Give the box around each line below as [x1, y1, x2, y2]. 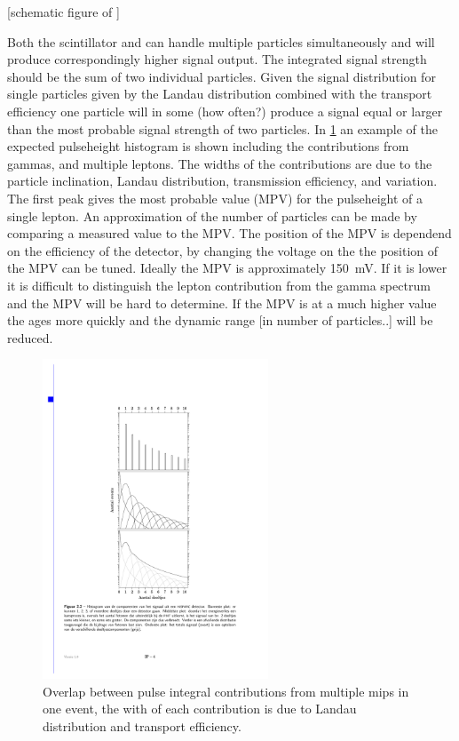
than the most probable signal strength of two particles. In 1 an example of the [7, 119, 438, 138]
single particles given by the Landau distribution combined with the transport [7, 84, 432, 103]
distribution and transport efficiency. [43, 716, 241, 735]
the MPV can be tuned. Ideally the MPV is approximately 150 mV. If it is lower [7, 259, 447, 277]
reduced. [7, 328, 53, 347]
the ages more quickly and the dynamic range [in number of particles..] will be [7, 311, 433, 330]
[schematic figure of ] [7, 3, 120, 20]
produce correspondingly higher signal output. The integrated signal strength [7, 50, 427, 68]
